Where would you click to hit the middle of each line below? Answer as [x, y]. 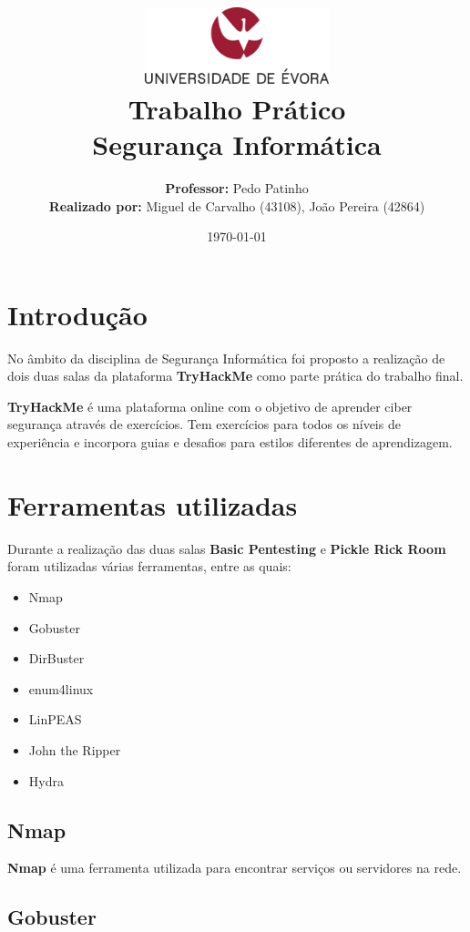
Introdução [77, 314]
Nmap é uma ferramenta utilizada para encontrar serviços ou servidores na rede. [235, 868]
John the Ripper [75, 749]
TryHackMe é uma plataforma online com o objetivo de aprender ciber [210, 406]
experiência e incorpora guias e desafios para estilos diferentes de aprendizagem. [230, 442]
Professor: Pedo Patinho [237, 187]
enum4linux [61, 688]
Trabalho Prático [237, 108]
